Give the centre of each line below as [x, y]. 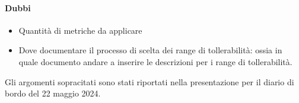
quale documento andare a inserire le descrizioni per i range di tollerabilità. [155, 61]
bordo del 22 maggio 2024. [53, 93]
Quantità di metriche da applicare [80, 30]
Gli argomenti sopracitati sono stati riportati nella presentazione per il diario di [149, 81]
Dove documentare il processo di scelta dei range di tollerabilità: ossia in [150, 50]
